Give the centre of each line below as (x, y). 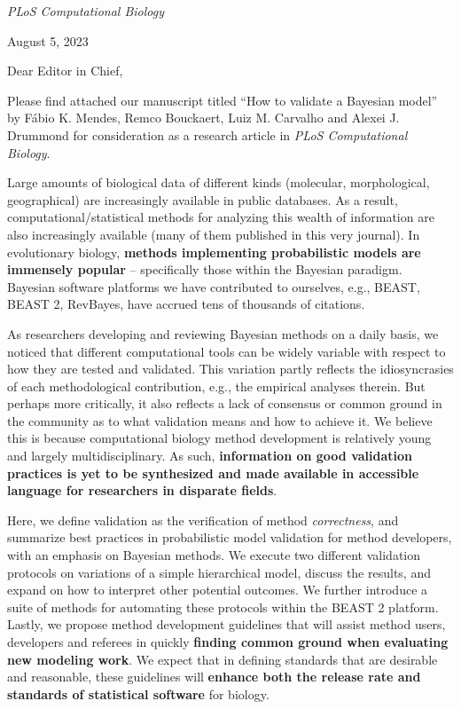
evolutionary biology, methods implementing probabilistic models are (214, 252)
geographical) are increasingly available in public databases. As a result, (203, 199)
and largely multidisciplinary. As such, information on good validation (210, 456)
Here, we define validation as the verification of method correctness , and (203, 520)
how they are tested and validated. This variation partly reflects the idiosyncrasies (230, 369)
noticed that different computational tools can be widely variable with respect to (227, 351)
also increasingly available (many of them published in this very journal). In (214, 234)
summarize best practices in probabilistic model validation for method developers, (230, 537)
